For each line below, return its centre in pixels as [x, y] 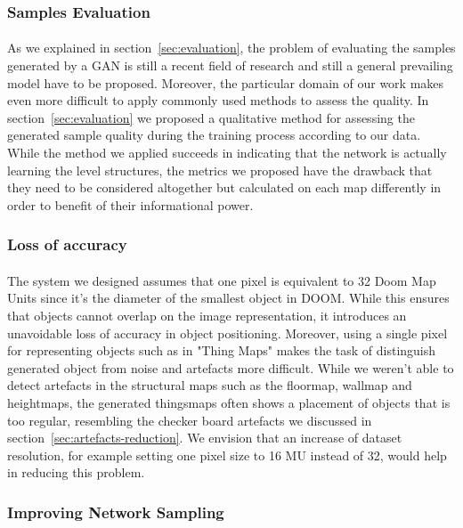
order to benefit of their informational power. [130, 204]
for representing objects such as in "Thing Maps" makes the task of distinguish [222, 350]
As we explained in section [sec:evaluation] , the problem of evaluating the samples [231, 48]
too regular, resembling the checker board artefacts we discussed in [190, 420]
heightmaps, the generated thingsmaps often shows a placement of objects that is [229, 402]
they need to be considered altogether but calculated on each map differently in [224, 187]
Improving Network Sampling [116, 512]
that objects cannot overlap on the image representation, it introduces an [207, 315]
